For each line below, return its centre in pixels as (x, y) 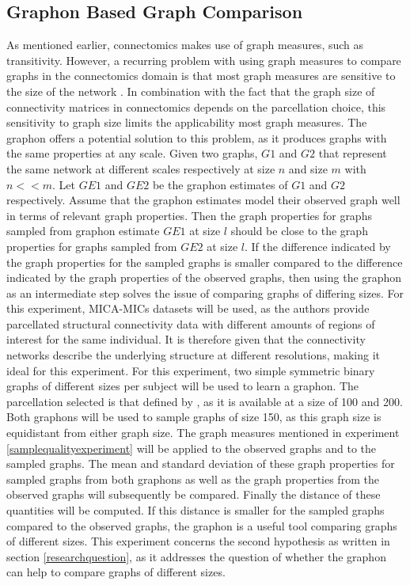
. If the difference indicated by (318, 246)
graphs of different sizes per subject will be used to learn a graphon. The (183, 386)
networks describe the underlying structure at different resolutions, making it (194, 355)
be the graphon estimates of (220, 184)
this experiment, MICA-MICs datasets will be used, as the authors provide (188, 308)
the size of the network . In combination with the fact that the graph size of (191, 91)
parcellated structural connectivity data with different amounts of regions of (191, 323)
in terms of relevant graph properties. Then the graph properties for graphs (189, 215)
